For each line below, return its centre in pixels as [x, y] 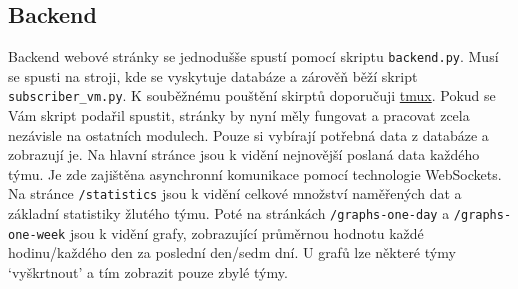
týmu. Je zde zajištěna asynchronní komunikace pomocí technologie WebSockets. [255, 173]
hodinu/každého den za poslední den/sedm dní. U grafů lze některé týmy [232, 252]
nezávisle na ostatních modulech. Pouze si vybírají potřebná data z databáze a [248, 134]
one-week [37, 234]
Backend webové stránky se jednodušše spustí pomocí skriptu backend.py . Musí [253, 56]
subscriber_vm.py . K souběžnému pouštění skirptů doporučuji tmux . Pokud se [252, 95]
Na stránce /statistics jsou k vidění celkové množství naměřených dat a [235, 193]
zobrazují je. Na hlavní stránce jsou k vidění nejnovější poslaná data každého [244, 154]
